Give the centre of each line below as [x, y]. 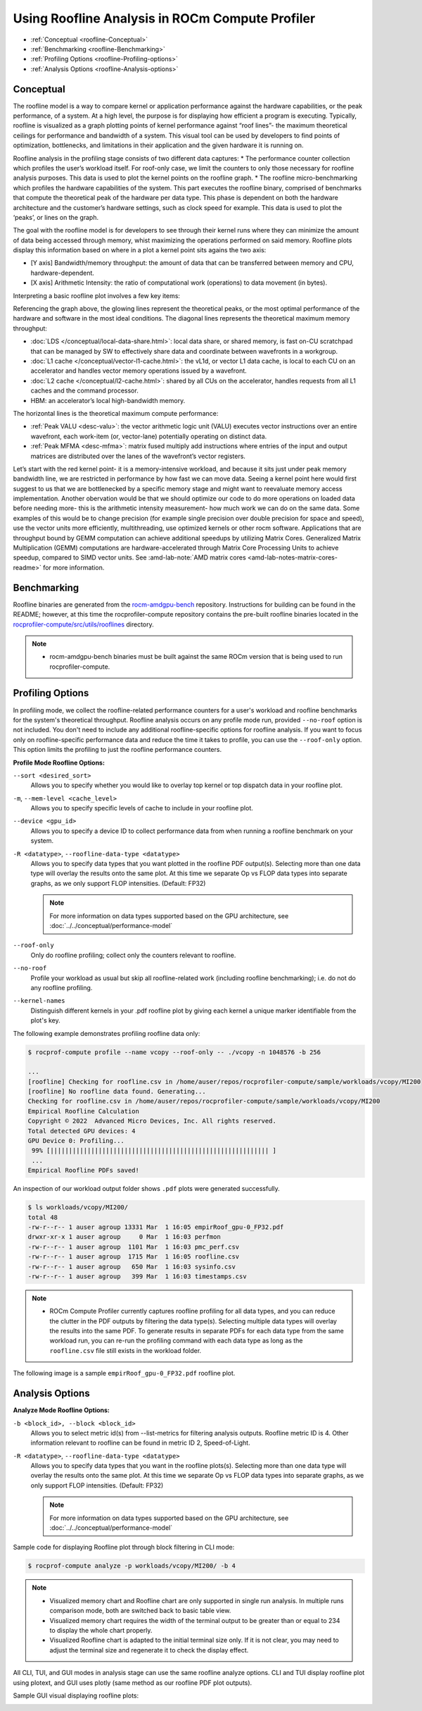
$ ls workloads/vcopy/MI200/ [78, 1207]
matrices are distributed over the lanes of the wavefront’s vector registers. [138, 456]
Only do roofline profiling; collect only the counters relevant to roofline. [133, 955]
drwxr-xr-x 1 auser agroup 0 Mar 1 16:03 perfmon [124, 1237]
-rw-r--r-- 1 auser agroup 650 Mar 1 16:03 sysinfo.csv [132, 1266]
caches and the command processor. [84, 390]
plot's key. [46, 1020]
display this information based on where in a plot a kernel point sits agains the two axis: [140, 250]
